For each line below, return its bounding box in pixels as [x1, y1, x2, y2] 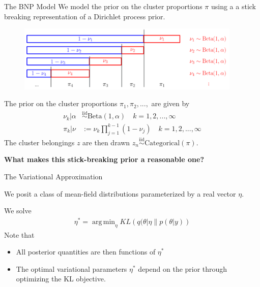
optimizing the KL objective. [16, 273, 106, 284]
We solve [4, 205, 32, 216]
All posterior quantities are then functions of [16, 246, 156, 257]
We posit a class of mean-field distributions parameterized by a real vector [4, 188, 236, 199]
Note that [4, 229, 35, 240]
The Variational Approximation [4, 171, 103, 181]
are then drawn [82, 137, 130, 147]
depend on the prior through [138, 263, 227, 274]
